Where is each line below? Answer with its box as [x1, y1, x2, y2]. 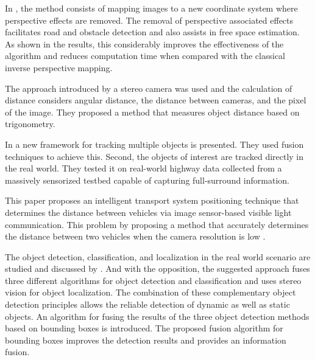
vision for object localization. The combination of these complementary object [5, 286, 296, 299]
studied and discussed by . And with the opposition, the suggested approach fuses [5, 262, 310, 275]
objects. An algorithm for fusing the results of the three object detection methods [5, 310, 310, 322]
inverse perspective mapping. [5, 61, 113, 74]
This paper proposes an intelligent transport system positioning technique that [5, 194, 299, 207]
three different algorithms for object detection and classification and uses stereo [5, 274, 302, 286]
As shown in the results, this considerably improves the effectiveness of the [5, 37, 284, 50]
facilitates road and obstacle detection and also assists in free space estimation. [5, 26, 300, 38]
